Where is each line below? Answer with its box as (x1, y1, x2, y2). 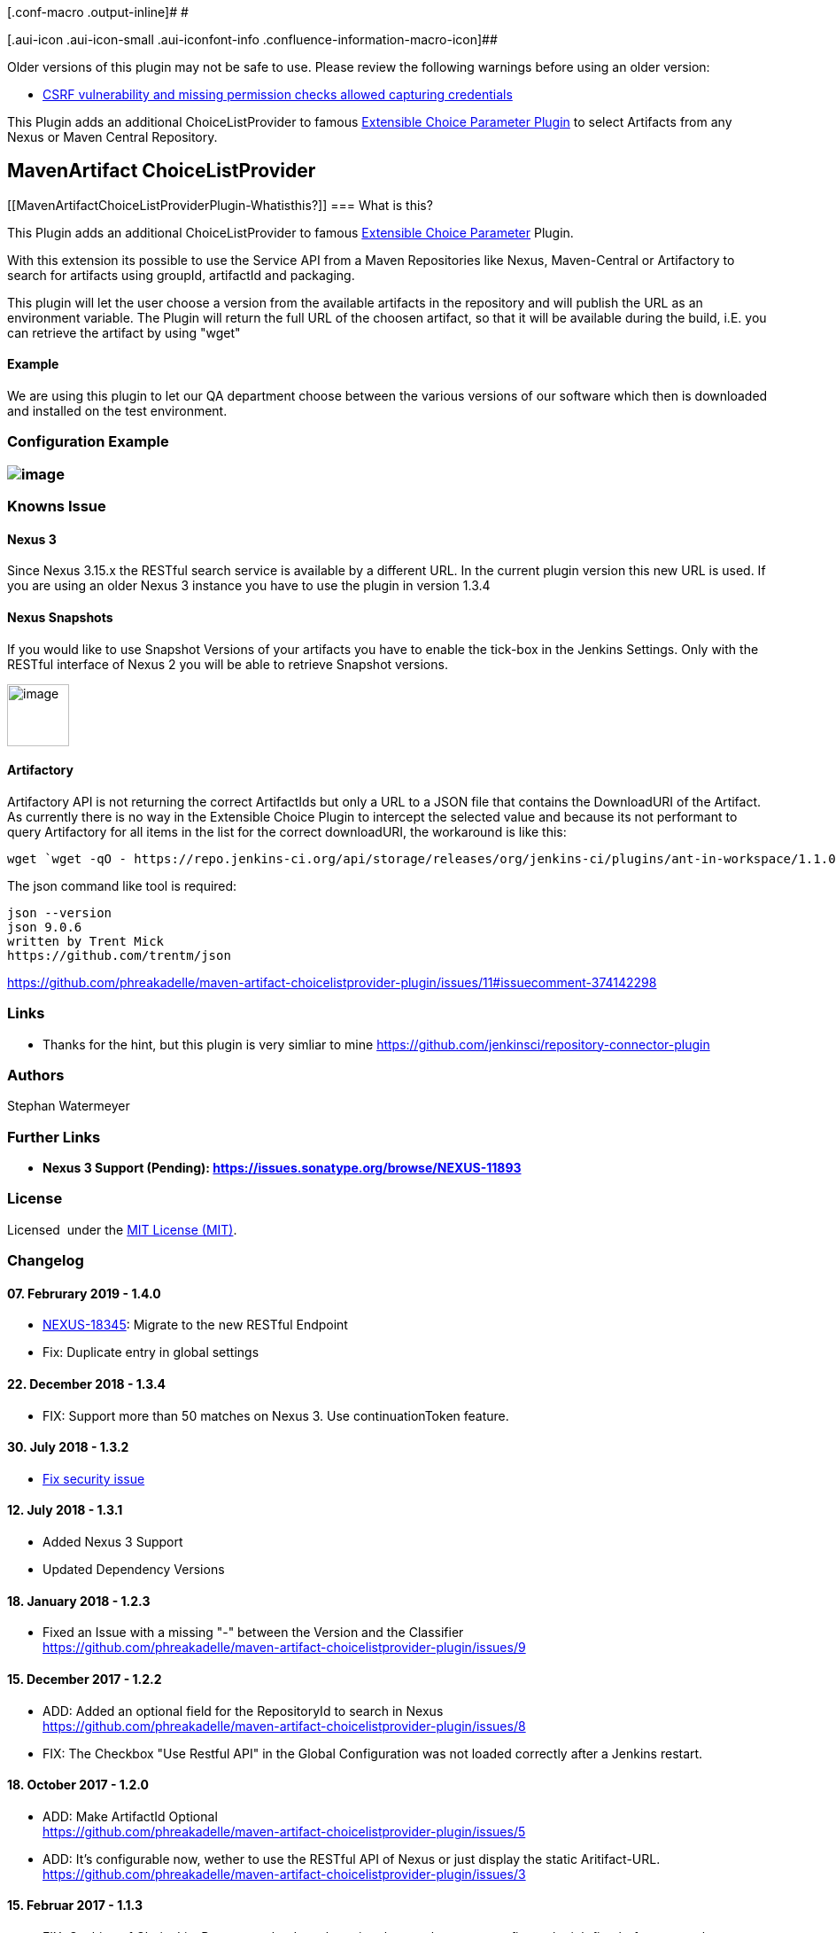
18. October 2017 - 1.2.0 (7, 1777, 150, 1793)
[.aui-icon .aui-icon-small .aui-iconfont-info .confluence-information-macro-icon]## (7, 32, 498, 47)
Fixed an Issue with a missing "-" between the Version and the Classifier (43, 1625, 464, 1641)
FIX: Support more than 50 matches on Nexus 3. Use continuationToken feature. (43, 1407, 509, 1423)
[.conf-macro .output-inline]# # (7, 4, 189, 19)
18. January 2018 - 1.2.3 (7, 1593, 151, 1609)
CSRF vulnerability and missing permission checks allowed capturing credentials (43, 87, 513, 102)
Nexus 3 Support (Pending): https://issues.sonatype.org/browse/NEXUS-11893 (43, 1160, 522, 1176)
